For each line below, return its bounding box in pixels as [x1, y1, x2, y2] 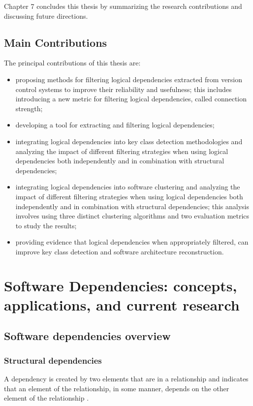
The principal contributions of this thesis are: [4, 58, 141, 68]
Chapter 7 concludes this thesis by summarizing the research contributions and [4, 1, 242, 11]
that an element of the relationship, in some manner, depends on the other [4, 383, 229, 393]
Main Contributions [4, 34, 107, 50]
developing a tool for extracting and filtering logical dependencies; [15, 120, 215, 130]
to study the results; [15, 220, 77, 230]
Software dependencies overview [4, 328, 171, 344]
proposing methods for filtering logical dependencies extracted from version [15, 74, 243, 84]
